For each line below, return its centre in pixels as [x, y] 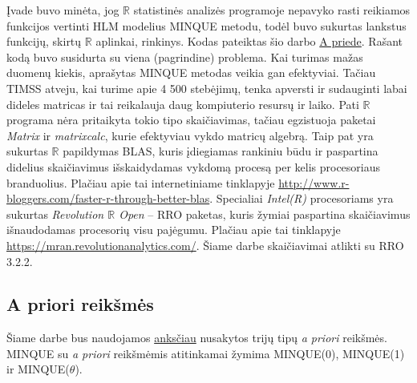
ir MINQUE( [38, 369]
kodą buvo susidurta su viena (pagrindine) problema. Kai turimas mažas [185, 56]
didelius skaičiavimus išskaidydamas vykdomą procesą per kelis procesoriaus [194, 166]
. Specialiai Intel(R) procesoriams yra [302, 198]
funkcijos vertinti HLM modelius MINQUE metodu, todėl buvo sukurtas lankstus [206, 25]
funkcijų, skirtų [44, 41]
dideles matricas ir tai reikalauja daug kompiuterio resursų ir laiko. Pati [183, 104]
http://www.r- [314, 182]
